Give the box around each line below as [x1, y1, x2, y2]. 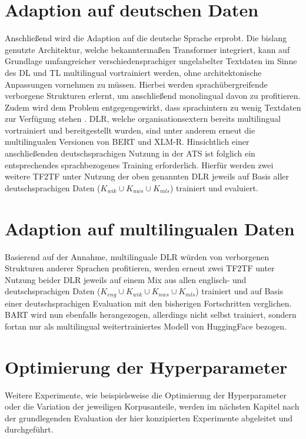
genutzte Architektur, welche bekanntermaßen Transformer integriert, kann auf [5, 43, 290, 55]
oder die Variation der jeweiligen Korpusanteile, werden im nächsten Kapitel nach [5, 400, 300, 413]
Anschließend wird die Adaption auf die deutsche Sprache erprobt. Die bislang [5, 32, 287, 44]
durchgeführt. [5, 423, 54, 435]
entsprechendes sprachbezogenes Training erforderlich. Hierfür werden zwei [5, 158, 274, 171]
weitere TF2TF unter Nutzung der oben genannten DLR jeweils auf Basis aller [5, 170, 289, 182]
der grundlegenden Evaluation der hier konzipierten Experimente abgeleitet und [5, 411, 293, 424]
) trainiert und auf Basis [195, 285, 284, 297]
